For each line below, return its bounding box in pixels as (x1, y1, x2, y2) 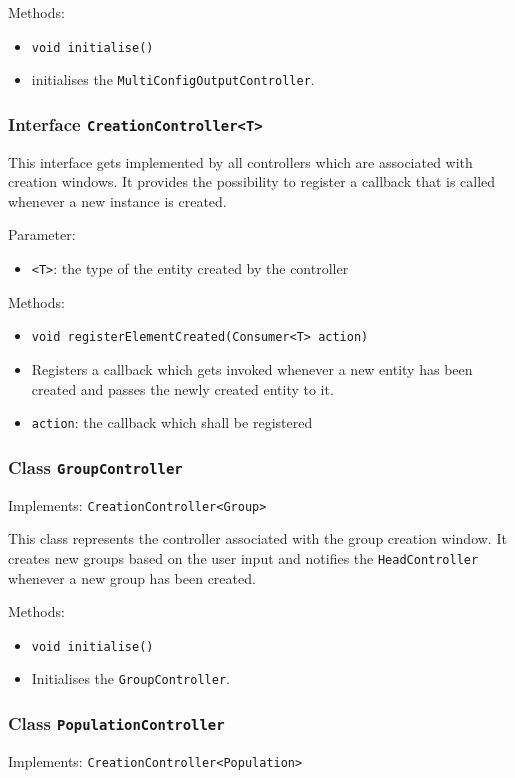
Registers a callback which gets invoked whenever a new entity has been (31, 358, 473, 379)
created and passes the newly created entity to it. (31, 378, 334, 399)
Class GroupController (8, 454, 183, 479)
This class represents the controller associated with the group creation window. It (8, 528, 507, 549)
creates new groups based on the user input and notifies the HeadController (8, 547, 479, 568)
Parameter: (8, 224, 76, 245)
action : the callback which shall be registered (31, 412, 313, 433)
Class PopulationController (8, 710, 225, 735)
